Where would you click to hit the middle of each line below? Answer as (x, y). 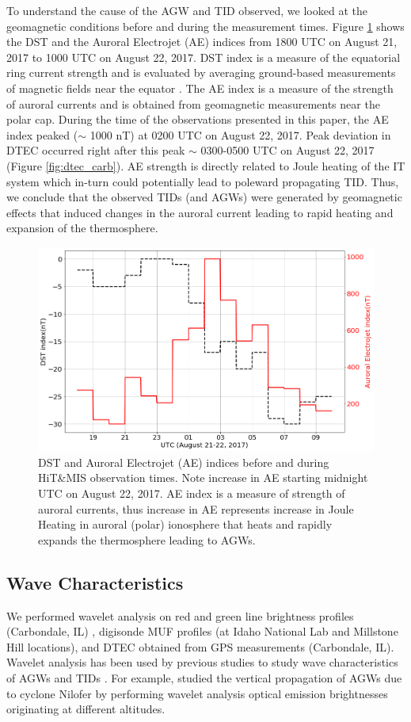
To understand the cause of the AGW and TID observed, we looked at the (187, 10)
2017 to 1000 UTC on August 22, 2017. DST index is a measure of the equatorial (204, 57)
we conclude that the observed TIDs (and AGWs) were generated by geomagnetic (204, 197)
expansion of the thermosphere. (82, 228)
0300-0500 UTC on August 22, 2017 (287, 150)
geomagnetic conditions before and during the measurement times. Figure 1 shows (205, 26)
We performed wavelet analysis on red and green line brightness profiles (180, 615)
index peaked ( (42, 134)
